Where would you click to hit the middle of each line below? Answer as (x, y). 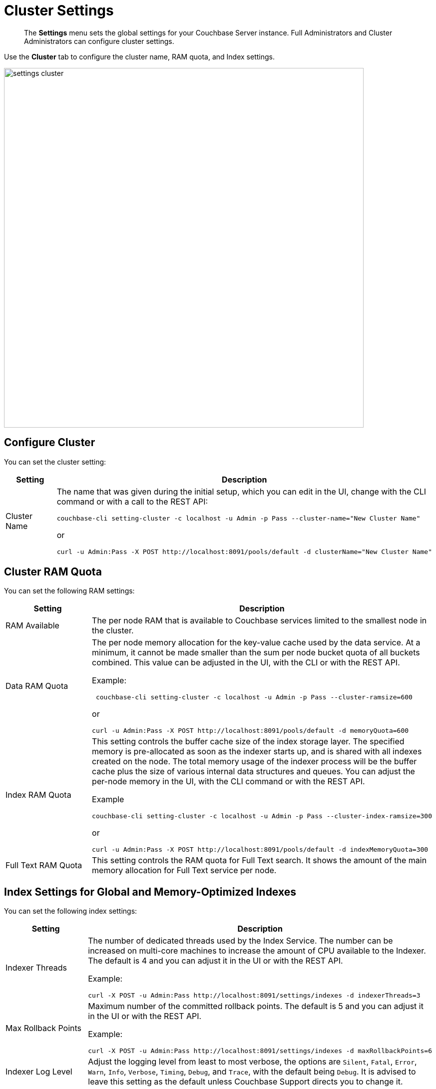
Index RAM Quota (38, 795)
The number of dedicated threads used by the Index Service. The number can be (240, 941)
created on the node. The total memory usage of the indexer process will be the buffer (254, 762)
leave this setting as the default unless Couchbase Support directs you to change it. (245, 1082)
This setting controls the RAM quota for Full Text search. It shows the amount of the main (259, 860)
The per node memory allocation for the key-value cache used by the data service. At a (256, 643)
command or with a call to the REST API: (132, 501)
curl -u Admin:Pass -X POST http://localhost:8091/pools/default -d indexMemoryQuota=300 (260, 850)
